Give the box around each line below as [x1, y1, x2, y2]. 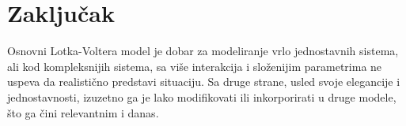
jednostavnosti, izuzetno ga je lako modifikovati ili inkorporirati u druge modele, [7, 88, 397, 105]
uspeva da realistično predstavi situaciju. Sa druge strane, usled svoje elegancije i [7, 73, 400, 90]
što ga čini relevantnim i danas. [7, 104, 159, 120]
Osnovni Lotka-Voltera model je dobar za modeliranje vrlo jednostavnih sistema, [7, 43, 399, 59]
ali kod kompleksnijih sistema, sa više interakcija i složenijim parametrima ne [7, 57, 382, 74]
